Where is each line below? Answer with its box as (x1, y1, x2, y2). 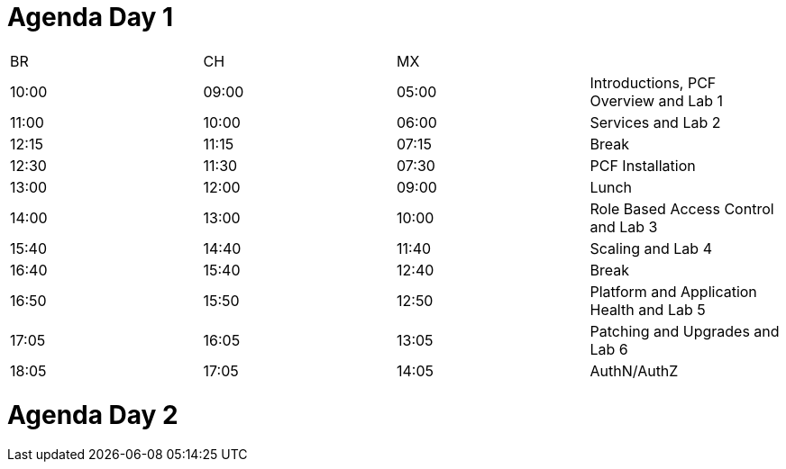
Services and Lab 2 (589, 113, 721, 131)
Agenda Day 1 (7, 2, 174, 32)
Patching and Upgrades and (589, 321, 780, 340)
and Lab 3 (589, 217, 658, 236)
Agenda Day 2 (7, 399, 178, 430)
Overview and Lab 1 (589, 91, 724, 110)
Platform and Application (589, 282, 757, 301)
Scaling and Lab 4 (589, 239, 712, 257)
